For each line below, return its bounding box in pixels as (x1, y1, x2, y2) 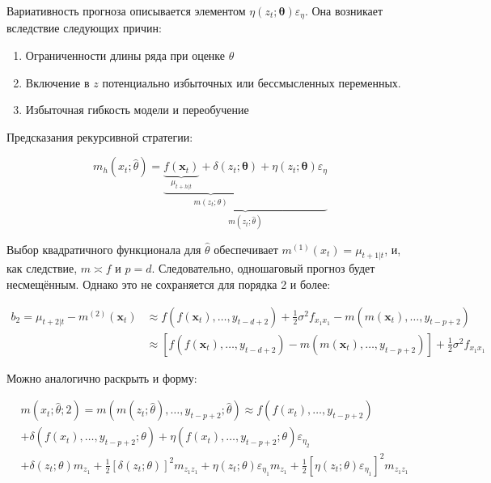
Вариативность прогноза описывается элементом (6, 2, 246, 19)
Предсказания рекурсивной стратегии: (6, 128, 193, 145)
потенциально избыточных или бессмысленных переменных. (102, 74, 401, 91)
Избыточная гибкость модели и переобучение (25, 101, 249, 118)
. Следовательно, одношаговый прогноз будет (151, 260, 375, 277)
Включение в (25, 74, 90, 91)
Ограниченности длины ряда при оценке (25, 47, 226, 64)
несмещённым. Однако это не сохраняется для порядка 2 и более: (6, 276, 331, 293)
